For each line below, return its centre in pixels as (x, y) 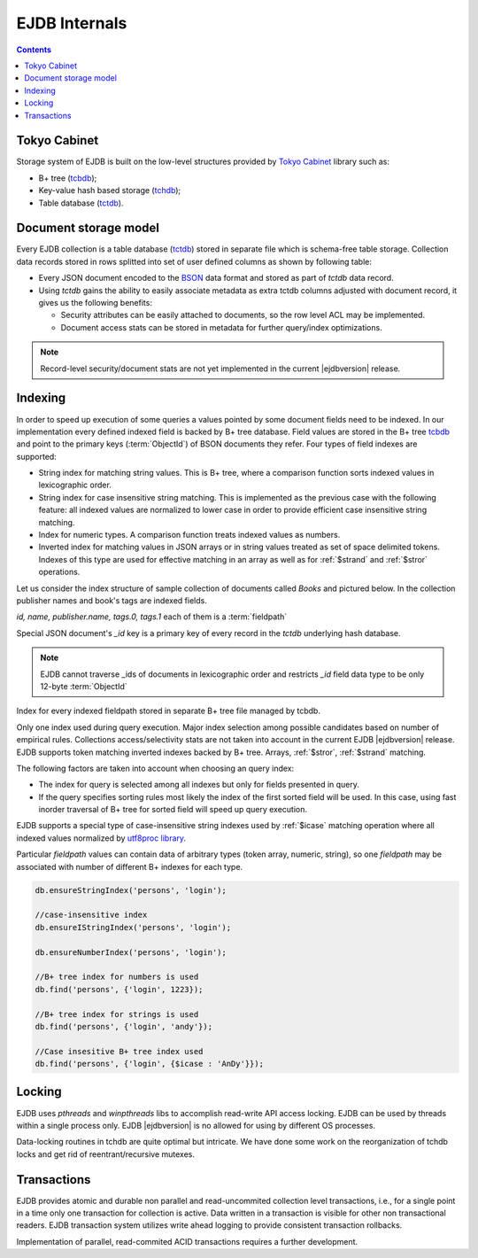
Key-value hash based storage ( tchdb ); (110, 190)
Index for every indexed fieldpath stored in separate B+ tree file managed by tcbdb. (168, 711)
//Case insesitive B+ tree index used (119, 1051)
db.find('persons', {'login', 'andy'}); (123, 1026)
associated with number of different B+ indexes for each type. (130, 866)
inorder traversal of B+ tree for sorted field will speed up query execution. (173, 810)
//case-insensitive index (91, 915)
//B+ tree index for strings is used (117, 1014)
